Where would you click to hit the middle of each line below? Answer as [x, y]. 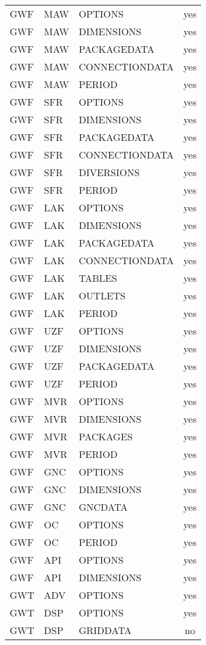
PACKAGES [105, 436]
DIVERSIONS [109, 172]
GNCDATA [103, 507]
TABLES [98, 278]
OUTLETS [102, 295]
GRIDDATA [105, 630]
